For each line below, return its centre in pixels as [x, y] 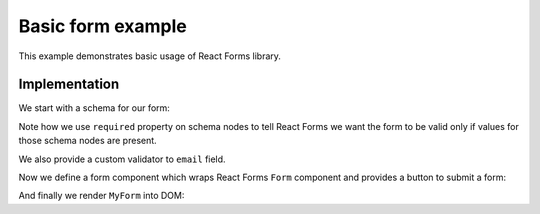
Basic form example [102, 26]
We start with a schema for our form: [94, 108]
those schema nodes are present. [87, 141]
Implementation [69, 84]
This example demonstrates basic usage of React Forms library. [150, 56]
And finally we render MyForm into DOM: [101, 196]
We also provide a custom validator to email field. [122, 159]
